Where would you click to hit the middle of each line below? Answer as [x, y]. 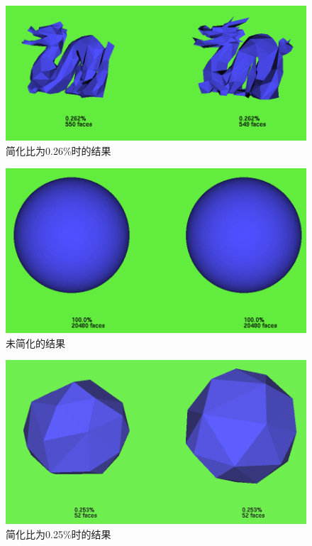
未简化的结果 [35, 343]
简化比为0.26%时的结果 [58, 151]
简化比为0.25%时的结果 [58, 534]
